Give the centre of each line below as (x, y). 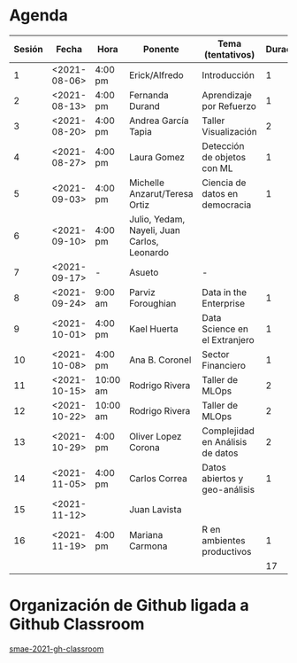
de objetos (224, 157)
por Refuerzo (229, 105)
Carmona (148, 546)
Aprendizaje (227, 95)
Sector (216, 354)
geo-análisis (228, 489)
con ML (217, 168)
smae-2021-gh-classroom (57, 649)
